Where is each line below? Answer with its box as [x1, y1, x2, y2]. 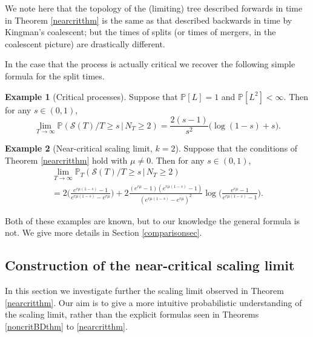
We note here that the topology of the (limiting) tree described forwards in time [5, 2, 303, 14]
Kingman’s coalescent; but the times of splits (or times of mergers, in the [5, 25, 276, 38]
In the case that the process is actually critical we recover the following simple [5, 58, 295, 70]
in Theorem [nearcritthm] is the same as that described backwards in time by [5, 13, 292, 26]
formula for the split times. [5, 69, 105, 82]
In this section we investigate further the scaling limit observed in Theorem [5, 284, 284, 297]
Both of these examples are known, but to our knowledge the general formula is [5, 214, 300, 227]
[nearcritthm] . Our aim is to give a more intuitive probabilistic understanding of [5, 296, 302, 309]
